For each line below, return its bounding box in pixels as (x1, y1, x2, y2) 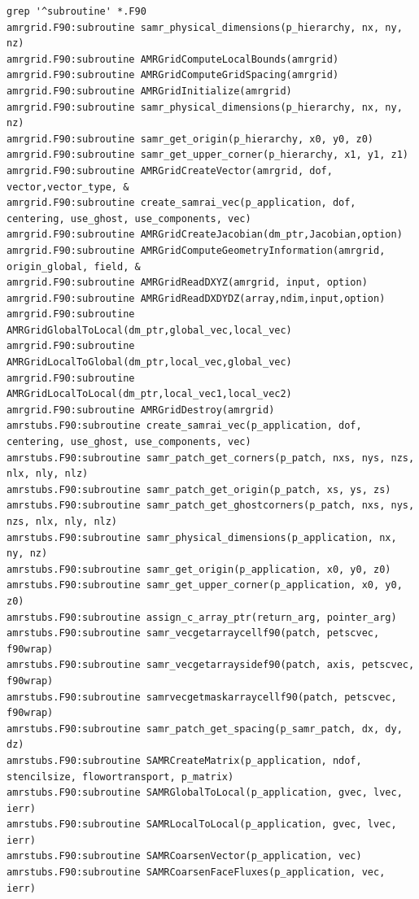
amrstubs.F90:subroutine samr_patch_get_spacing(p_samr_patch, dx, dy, (7, 722, 403, 735)
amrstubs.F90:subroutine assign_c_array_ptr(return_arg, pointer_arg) (7, 611, 397, 623)
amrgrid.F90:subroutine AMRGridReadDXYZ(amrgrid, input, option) (7, 277, 368, 289)
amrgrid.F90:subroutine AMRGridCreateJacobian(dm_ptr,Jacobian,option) (7, 229, 403, 241)
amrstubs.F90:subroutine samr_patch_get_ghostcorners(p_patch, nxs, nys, (7, 500, 415, 512)
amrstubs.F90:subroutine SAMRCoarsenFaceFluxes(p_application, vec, (7, 866, 386, 879)
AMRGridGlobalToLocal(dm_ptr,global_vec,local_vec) (7, 324, 292, 336)
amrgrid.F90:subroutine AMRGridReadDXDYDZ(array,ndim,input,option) (7, 292, 386, 304)
